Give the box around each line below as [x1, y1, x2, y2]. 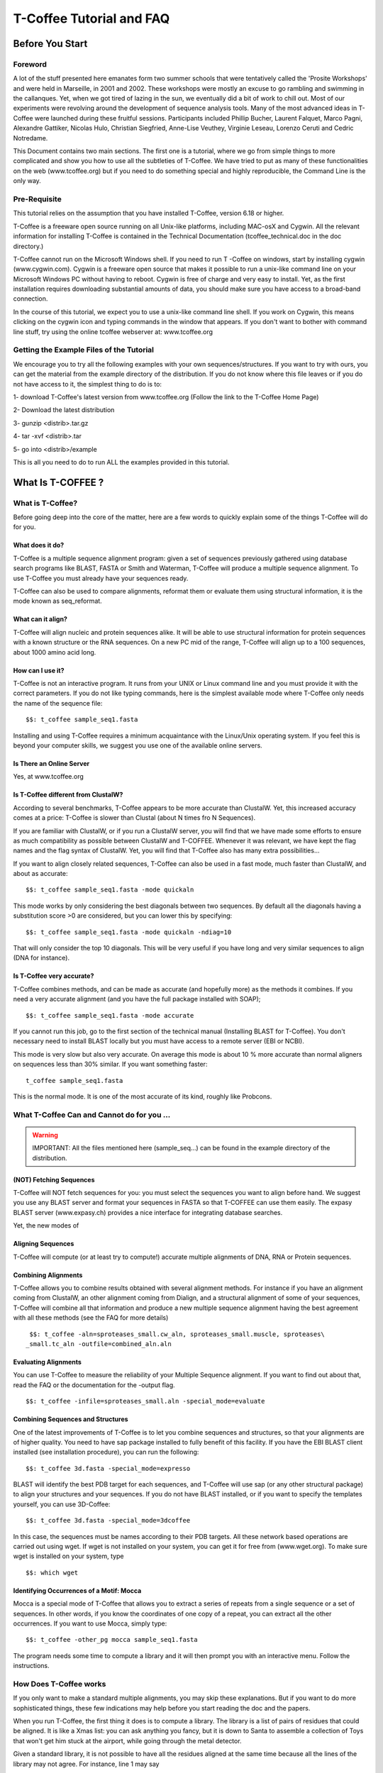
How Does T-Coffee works [13, 1679, 106, 1689]
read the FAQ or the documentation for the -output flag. [13, 1380, 175, 1389]
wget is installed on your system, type [13, 1552, 124, 1560]
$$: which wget [26, 1568, 79, 1577]
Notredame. [13, 133, 48, 142]
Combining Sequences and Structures [13, 1415, 128, 1423]
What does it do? [13, 541, 65, 550]
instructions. [13, 1662, 50, 1670]
